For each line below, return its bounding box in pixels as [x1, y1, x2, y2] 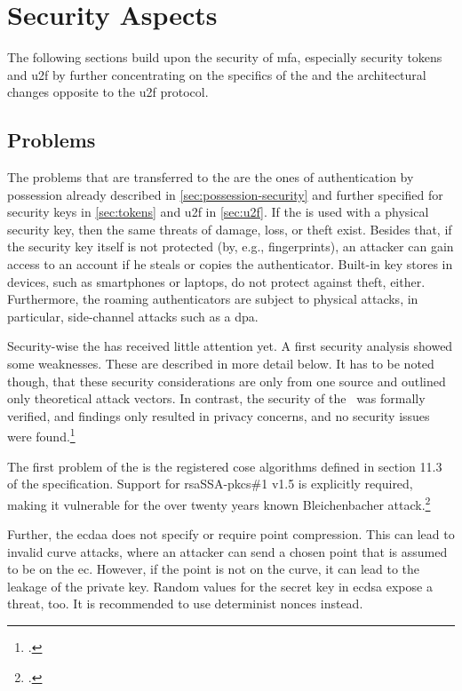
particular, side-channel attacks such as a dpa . [7, 306, 259, 325]
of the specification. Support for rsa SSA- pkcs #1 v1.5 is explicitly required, [7, 474, 413, 493]
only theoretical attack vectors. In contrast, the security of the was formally [7, 389, 426, 408]
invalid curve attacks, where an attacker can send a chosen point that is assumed [7, 542, 448, 560]
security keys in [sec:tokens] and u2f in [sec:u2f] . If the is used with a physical [7, 203, 429, 221]
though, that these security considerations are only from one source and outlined [7, 371, 446, 390]
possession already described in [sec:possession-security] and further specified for [7, 185, 443, 203]
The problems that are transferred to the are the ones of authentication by [7, 168, 414, 187]
